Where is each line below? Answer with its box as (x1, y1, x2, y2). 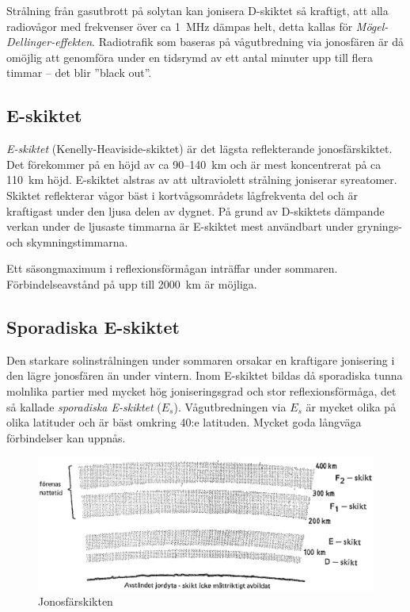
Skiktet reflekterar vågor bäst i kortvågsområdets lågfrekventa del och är (6, 186, 358, 203)
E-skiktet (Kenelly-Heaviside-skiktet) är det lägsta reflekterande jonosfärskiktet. (6, 140, 393, 157)
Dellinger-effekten (6, 33, 93, 50)
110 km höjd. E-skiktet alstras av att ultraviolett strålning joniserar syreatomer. (6, 171, 397, 188)
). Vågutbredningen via (173, 398, 287, 415)
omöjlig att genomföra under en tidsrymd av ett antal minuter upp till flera (6, 48, 374, 65)
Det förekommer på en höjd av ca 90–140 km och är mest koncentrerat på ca (6, 155, 382, 172)
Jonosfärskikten (38, 593, 113, 610)
